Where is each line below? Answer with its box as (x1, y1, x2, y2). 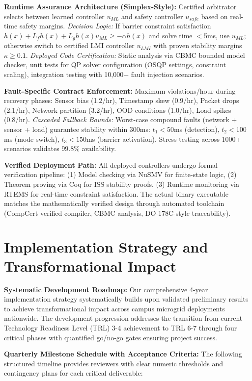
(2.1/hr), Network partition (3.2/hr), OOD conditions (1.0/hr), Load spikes (4, 104, 231, 115)
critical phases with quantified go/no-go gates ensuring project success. (4, 332, 217, 342)
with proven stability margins (153, 40, 242, 51)
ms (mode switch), (4, 133, 59, 144)
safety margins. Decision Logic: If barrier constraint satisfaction (19, 21, 211, 31)
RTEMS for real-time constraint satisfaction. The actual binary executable (4, 188, 228, 199)
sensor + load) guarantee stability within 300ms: (4, 124, 150, 134)
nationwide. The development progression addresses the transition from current (4, 313, 243, 323)
